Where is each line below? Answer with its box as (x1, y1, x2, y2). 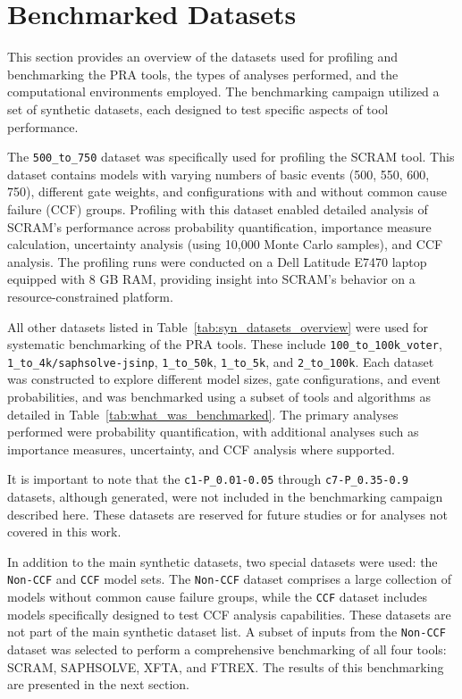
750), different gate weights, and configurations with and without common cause (7, 182, 447, 201)
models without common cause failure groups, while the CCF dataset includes (7, 587, 427, 606)
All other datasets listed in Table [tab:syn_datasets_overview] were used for (7, 317, 428, 336)
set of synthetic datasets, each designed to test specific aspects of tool (7, 99, 389, 118)
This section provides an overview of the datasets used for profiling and (7, 47, 398, 66)
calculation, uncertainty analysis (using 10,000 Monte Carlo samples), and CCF (7, 235, 443, 254)
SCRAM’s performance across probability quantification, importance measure (7, 217, 432, 236)
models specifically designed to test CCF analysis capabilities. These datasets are (7, 604, 451, 623)
